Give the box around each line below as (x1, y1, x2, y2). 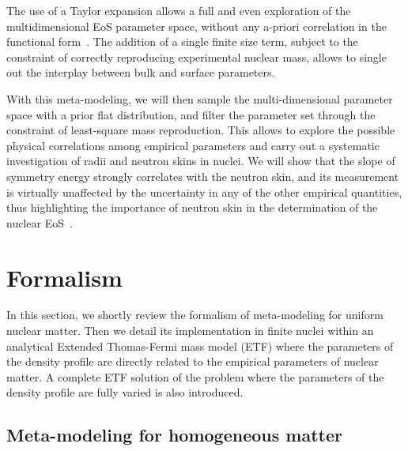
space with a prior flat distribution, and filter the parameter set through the (6, 106, 376, 122)
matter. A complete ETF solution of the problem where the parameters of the (6, 368, 384, 385)
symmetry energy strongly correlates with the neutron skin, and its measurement (6, 167, 399, 184)
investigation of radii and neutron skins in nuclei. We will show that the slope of (6, 152, 395, 169)
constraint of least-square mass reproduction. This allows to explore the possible (6, 122, 395, 138)
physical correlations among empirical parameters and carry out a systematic (6, 137, 380, 153)
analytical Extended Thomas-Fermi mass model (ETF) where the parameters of (6, 337, 394, 354)
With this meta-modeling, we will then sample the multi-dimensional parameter (6, 90, 393, 107)
